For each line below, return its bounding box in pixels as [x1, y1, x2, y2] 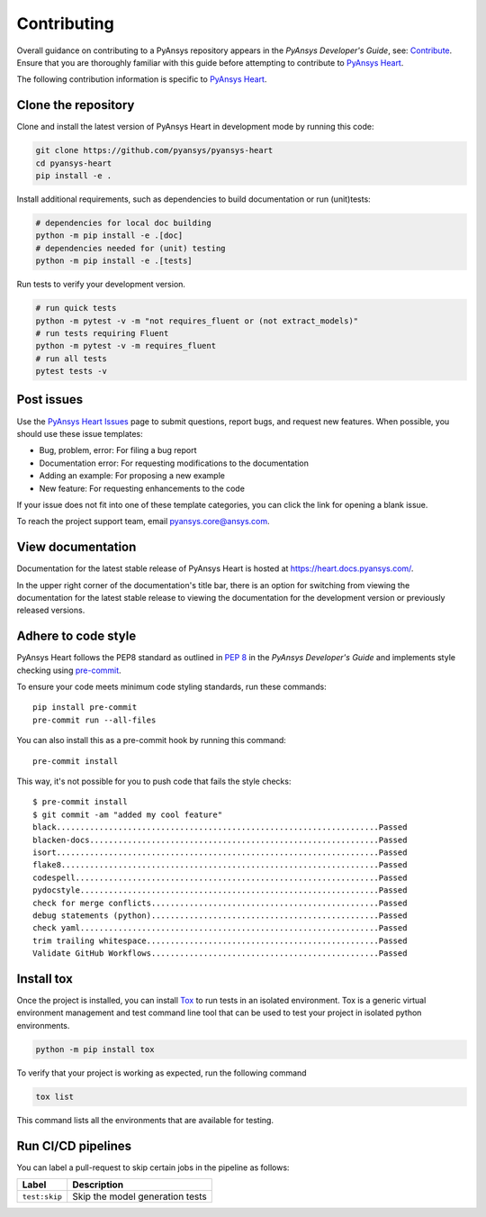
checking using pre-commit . [16, 665, 121, 676]
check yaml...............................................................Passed [32, 923, 408, 933]
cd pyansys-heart [35, 158, 112, 168]
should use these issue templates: [16, 428, 143, 439]
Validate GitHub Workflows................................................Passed [32, 949, 408, 958]
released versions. [16, 604, 85, 616]
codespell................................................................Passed [32, 872, 408, 883]
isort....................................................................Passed [32, 847, 408, 858]
